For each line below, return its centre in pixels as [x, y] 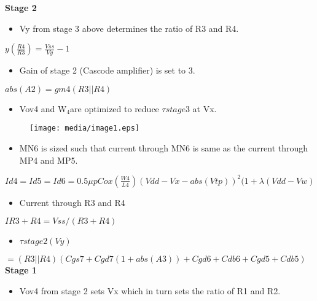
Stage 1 [21, 270]
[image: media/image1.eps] [84, 128]
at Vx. [205, 108]
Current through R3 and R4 [72, 202]
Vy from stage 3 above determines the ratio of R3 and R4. [129, 28]
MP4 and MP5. [49, 160]
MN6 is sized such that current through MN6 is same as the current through [164, 148]
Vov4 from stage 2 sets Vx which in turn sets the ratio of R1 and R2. [150, 290]
